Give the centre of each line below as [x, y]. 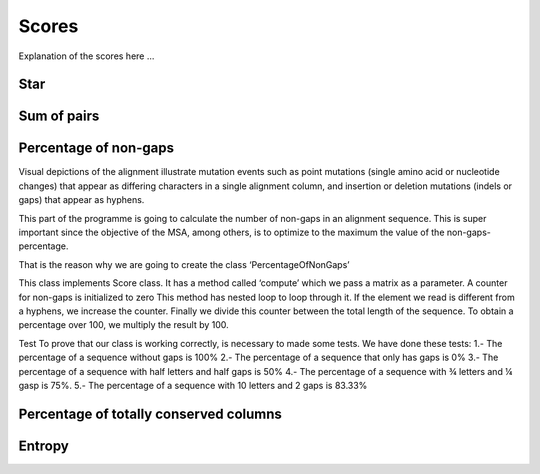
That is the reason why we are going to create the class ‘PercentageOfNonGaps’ [184, 264]
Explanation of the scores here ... [86, 56]
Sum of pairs [59, 116]
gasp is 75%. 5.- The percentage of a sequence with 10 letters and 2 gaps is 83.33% [193, 385]
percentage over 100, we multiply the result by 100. [123, 325]
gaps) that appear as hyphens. [81, 200]
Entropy [43, 445]
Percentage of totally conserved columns [150, 413]
